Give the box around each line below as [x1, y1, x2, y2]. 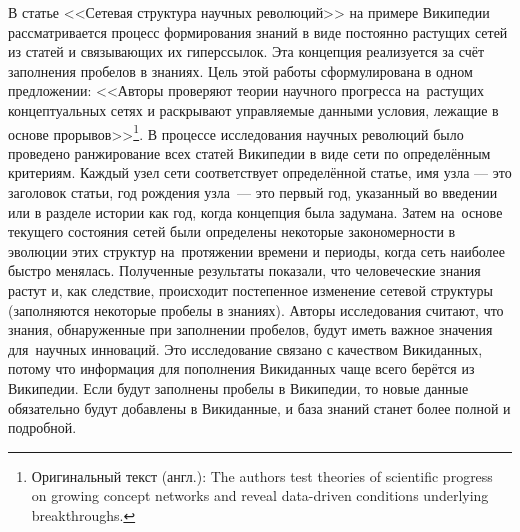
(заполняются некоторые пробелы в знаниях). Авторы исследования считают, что [8, 299, 504, 320]
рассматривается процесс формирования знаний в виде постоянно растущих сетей [8, 21, 508, 42]
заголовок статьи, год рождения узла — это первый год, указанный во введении [8, 182, 498, 202]
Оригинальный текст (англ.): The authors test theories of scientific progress [31, 465, 493, 486]
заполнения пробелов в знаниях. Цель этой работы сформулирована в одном [8, 60, 473, 81]
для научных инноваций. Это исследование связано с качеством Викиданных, [8, 338, 483, 359]
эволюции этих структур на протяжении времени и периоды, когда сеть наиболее [8, 240, 505, 261]
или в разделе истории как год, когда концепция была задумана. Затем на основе [8, 201, 503, 222]
